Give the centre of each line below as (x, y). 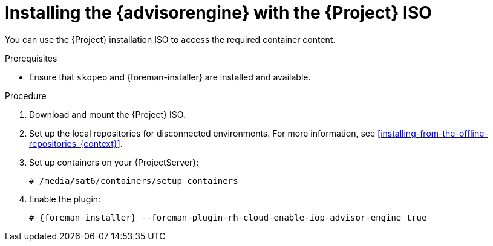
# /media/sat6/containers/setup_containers (134, 180)
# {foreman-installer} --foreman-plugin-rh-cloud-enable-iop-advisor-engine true (228, 217)
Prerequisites (31, 58)
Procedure (26, 95)
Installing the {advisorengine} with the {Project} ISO (218, 13)
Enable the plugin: (65, 199)
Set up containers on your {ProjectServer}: (114, 162)
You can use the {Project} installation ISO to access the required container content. (170, 39)
